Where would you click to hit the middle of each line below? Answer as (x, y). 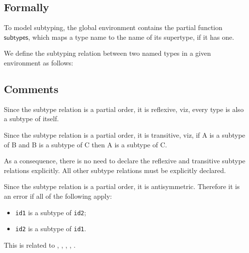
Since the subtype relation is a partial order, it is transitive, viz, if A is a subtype (125, 134)
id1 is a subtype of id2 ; (51, 212)
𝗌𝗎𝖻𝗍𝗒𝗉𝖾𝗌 (16, 38)
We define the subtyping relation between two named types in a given (108, 53)
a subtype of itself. (31, 119)
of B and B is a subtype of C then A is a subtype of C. (86, 144)
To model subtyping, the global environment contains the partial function (113, 27)
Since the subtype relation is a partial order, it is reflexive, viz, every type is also (124, 109)
